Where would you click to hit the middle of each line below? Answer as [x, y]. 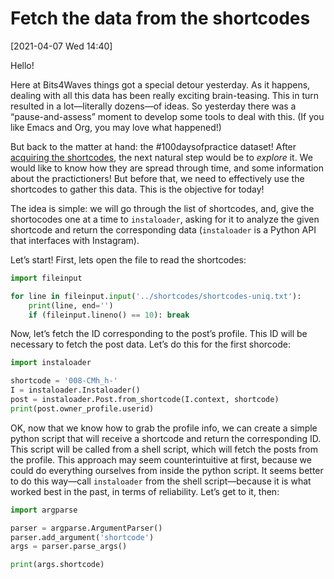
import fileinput [46, 278]
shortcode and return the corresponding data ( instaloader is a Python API [163, 229]
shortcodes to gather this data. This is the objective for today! [137, 189]
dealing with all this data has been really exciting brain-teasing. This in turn [165, 95]
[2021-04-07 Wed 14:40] [61, 46]
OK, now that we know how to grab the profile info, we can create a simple [164, 428]
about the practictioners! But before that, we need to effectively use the [157, 178]
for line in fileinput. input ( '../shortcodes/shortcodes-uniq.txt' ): [156, 296]
